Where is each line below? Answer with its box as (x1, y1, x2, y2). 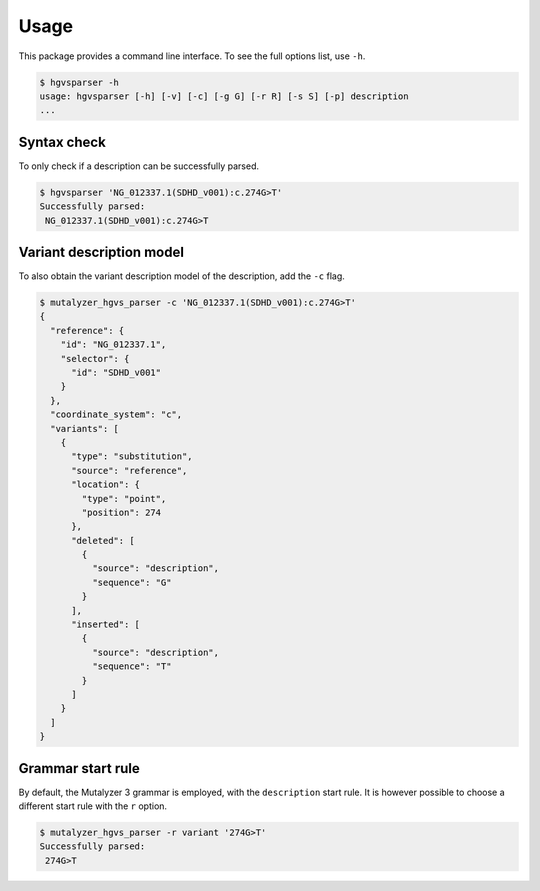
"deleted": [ (71, 535, 135, 546)
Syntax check (18, 133, 107, 150)
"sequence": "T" (91, 661, 172, 672)
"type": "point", (81, 493, 167, 504)
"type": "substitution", (71, 451, 194, 462)
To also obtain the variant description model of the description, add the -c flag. (18, 270, 345, 282)
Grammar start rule (18, 760, 140, 777)
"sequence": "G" (91, 576, 172, 588)
